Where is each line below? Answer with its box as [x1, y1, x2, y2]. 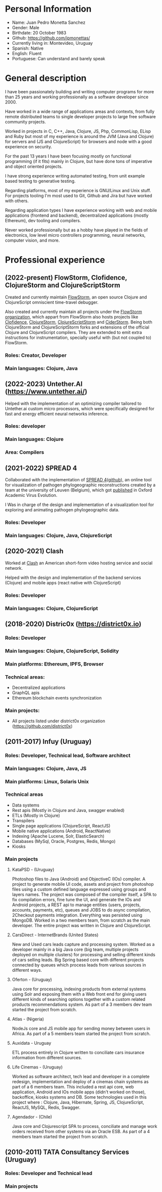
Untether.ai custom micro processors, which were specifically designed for [5, 405, 155, 411]
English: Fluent [12, 50, 42, 56]
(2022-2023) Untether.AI [5, 380, 83, 388]
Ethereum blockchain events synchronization [12, 695, 102, 701]
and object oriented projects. [5, 163, 63, 169]
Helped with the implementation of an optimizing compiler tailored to [5, 400, 142, 406]
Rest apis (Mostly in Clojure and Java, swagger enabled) [12, 807, 125, 813]
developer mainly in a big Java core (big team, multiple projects [12, 947, 139, 952]
